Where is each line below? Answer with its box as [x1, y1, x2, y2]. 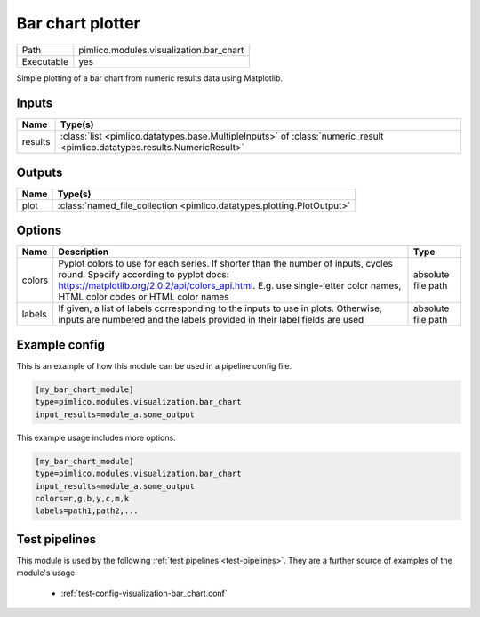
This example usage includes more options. [16, 432, 177, 443]
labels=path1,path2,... [35, 506, 140, 516]
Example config [16, 337, 106, 352]
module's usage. [16, 567, 77, 578]
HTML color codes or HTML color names [58, 291, 229, 303]
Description [58, 245, 109, 258]
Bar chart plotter [16, 13, 141, 33]
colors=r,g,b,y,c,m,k [35, 493, 130, 503]
